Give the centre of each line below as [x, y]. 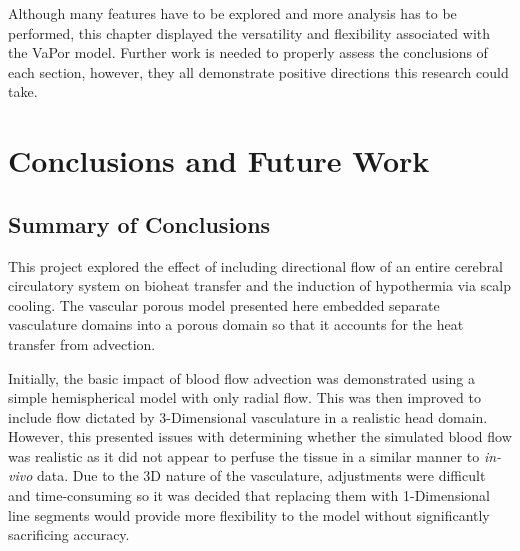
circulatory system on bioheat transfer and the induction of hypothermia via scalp [259, 285]
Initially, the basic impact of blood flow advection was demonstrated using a [242, 377]
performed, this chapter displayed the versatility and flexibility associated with [249, 32]
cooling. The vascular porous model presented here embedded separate [224, 304]
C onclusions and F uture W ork [219, 160]
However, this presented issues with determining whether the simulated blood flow [260, 436]
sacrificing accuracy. [69, 534]
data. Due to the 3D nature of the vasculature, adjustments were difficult [261, 475]
